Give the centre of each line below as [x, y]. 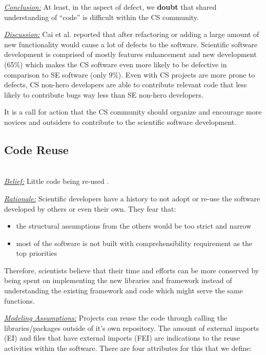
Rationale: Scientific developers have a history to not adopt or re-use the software [132, 198]
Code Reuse [36, 149]
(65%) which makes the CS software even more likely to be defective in [116, 64]
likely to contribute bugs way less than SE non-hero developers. [104, 94]
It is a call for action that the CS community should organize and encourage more [133, 112]
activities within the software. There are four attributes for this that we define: [128, 348]
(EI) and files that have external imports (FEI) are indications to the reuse [122, 338]
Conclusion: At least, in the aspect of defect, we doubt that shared [110, 7]
